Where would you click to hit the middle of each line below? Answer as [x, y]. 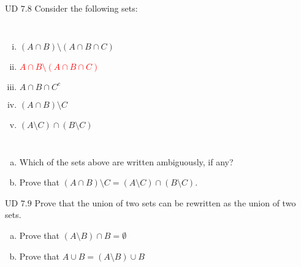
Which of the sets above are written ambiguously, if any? [126, 161]
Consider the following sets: [86, 8]
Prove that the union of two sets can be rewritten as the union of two [165, 202]
